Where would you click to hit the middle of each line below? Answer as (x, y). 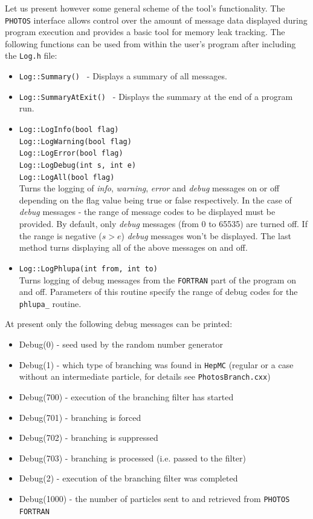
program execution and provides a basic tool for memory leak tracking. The (145, 32)
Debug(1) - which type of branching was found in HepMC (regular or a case (156, 364)
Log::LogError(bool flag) (71, 154)
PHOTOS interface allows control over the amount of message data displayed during (156, 20)
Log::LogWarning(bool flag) (75, 141)
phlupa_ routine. (50, 303)
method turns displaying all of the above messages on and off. (133, 247)
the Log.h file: (31, 55)
